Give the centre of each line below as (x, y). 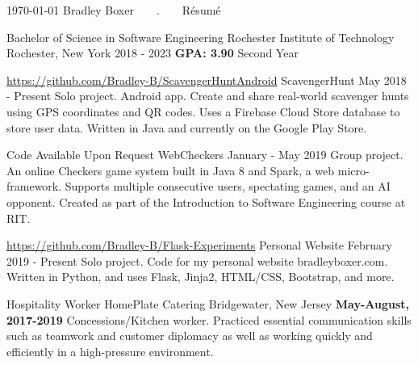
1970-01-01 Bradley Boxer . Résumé (114, 10)
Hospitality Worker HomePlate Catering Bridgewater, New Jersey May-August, (208, 303)
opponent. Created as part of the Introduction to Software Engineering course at (206, 201)
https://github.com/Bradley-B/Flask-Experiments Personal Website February (199, 245)
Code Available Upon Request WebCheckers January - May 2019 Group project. (205, 155)
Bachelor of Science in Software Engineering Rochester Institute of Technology (201, 37)
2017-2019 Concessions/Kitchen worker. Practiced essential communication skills (209, 319)
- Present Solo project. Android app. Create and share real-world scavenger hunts (208, 96)
